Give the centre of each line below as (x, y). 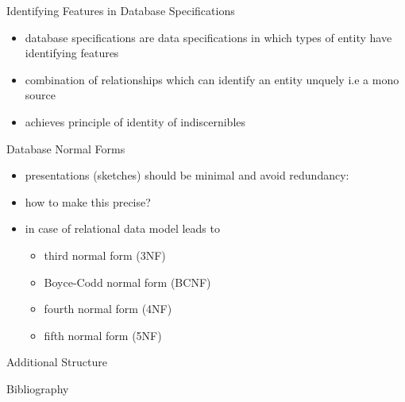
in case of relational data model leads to (122, 228)
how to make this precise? (88, 201)
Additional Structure (57, 362)
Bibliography (38, 388)
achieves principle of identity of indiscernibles (135, 121)
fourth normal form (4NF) (108, 309)
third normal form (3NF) (105, 255)
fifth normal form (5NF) (103, 335)
